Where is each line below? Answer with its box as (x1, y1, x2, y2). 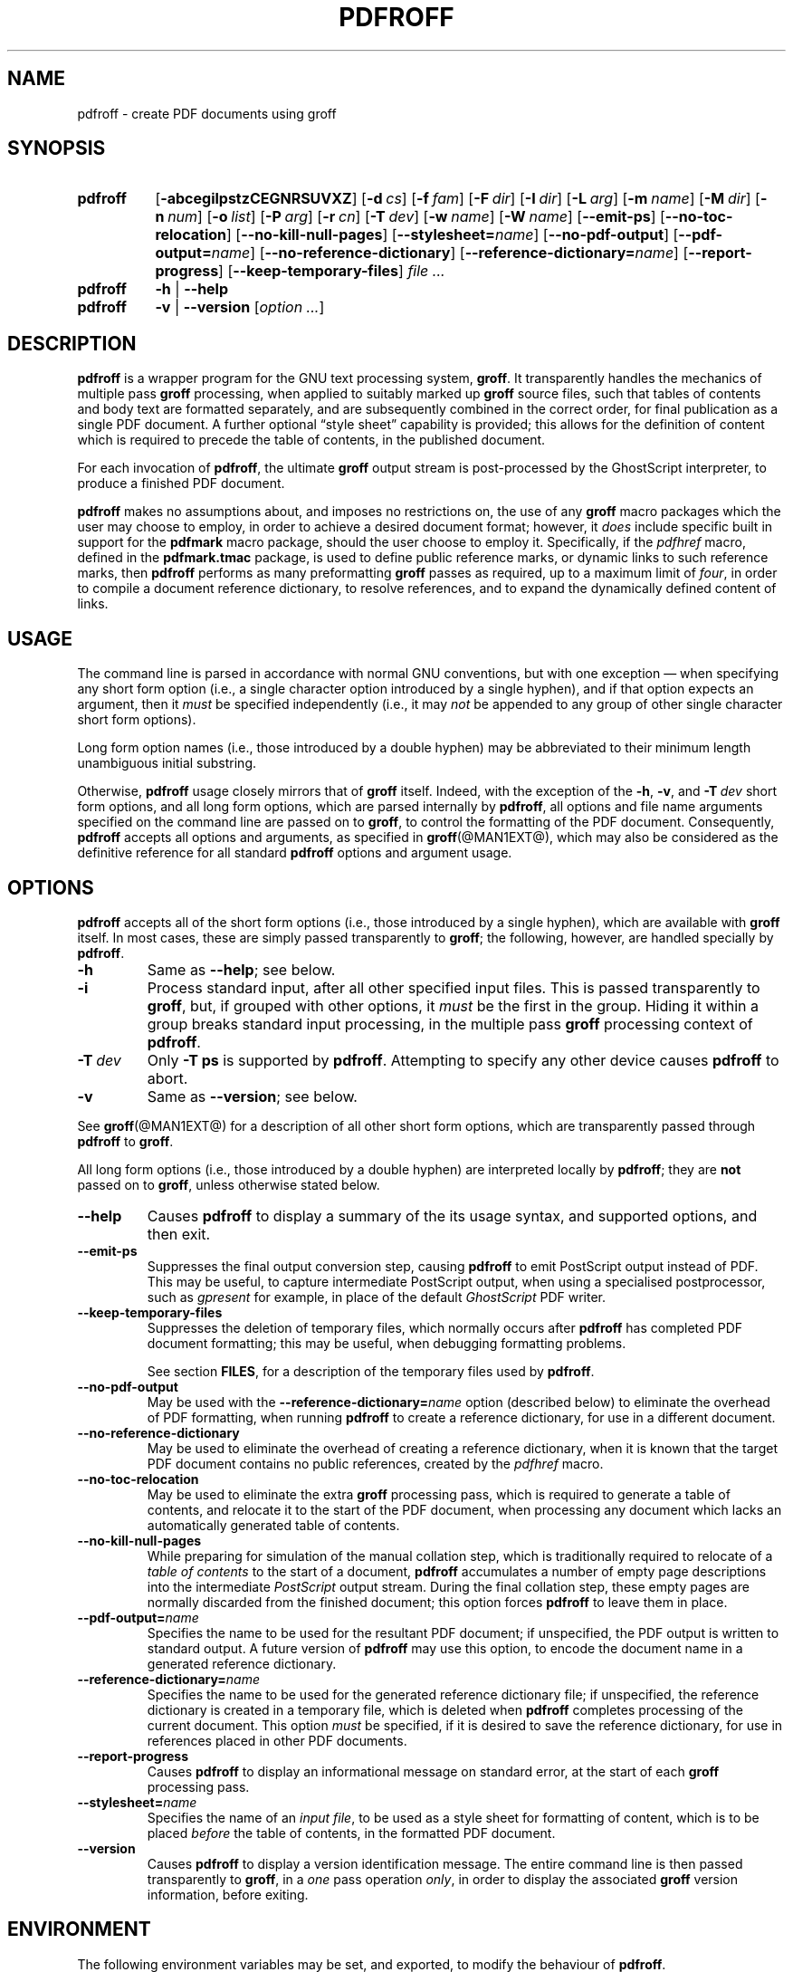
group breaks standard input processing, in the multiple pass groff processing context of (147, 1014, 753, 1033)
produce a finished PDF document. (77, 475, 285, 492)
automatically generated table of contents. (147, 1517, 400, 1533)
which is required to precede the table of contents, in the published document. (77, 432, 546, 448)
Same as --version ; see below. (147, 1087, 358, 1106)
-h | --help (155, 280, 229, 299)
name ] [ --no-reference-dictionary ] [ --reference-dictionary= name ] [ (211, 244, 689, 263)
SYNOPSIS (7, 137, 106, 160)
